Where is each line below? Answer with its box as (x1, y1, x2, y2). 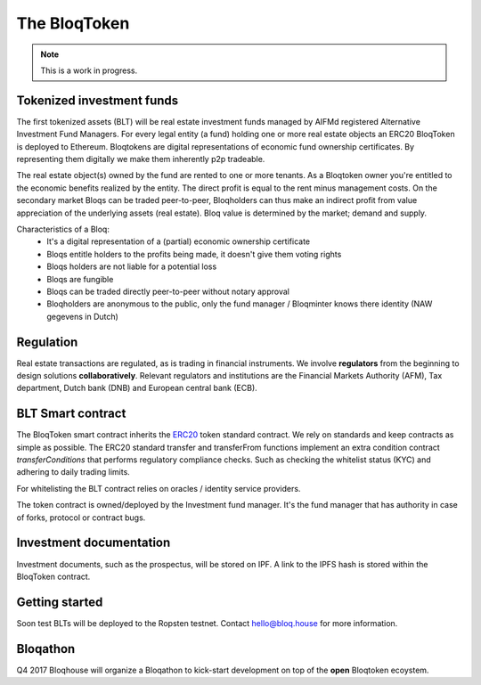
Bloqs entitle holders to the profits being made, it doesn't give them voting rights (46, 249, 342, 259)
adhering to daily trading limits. (16, 467, 131, 477)
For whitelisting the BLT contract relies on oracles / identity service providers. (16, 483, 301, 493)
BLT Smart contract (16, 406, 126, 421)
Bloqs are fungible (46, 273, 114, 284)
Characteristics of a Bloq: (16, 224, 110, 234)
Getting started (16, 594, 103, 609)
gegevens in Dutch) (46, 311, 119, 322)
